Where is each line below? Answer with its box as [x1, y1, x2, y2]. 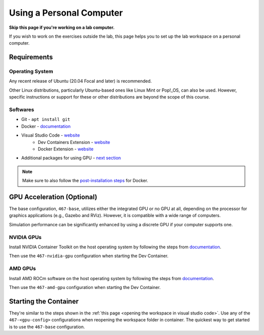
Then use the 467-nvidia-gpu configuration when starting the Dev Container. [9, 253, 169, 259]
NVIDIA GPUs [9, 234, 42, 240]
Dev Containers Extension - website [38, 139, 110, 145]
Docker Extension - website [38, 146, 94, 152]
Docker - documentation [21, 123, 71, 129]
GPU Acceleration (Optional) [9, 192, 97, 201]
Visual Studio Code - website [21, 132, 80, 138]
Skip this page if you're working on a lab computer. [9, 24, 115, 30]
